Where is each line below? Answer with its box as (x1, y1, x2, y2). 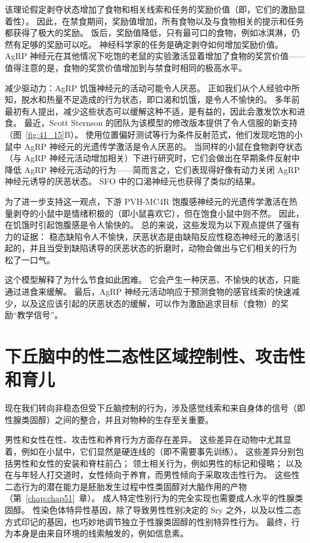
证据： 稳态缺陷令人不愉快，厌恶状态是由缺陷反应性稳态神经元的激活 (21, 230, 292, 242)
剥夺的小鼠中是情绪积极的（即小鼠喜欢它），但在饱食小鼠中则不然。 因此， (13, 206, 304, 219)
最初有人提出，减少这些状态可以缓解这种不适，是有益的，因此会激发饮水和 (5, 104, 297, 117)
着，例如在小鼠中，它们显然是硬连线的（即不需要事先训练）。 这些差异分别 (5, 445, 296, 457)
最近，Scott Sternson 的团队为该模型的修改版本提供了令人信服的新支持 (24, 116, 297, 129)
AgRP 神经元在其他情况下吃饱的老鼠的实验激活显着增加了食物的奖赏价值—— (5, 50, 305, 62)
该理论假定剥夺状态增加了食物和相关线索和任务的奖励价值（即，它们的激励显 (5, 3, 305, 15)
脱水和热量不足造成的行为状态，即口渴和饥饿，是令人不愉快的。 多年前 (21, 93, 300, 106)
